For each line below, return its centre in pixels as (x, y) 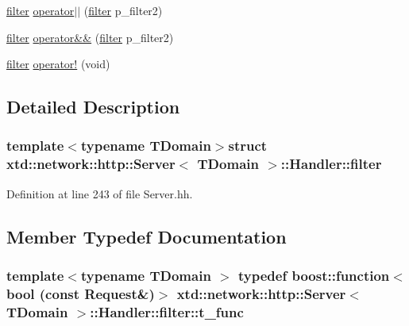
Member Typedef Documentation (147, 236)
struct (248, 146)
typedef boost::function (314, 275)
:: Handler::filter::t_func (167, 311)
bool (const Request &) (81, 293)
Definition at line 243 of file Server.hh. (100, 193)
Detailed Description (93, 107)
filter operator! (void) (58, 64)
